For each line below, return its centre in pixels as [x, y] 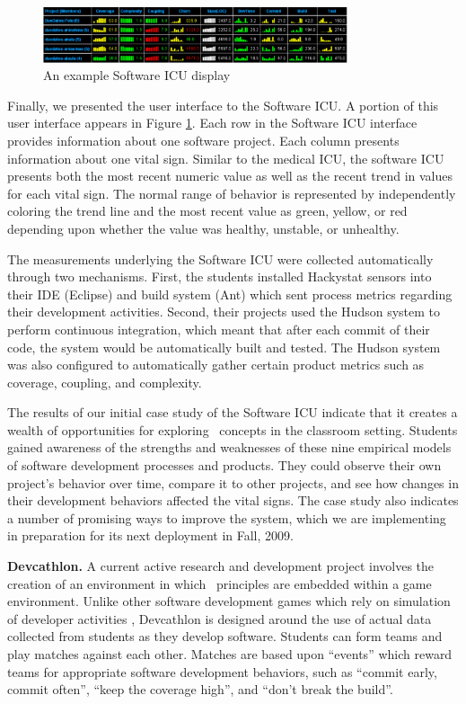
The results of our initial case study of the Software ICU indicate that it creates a [233, 412]
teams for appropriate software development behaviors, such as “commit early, [222, 671]
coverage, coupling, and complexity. [105, 382]
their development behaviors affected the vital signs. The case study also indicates [233, 500]
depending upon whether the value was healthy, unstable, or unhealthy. [203, 228]
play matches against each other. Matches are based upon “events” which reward [230, 654]
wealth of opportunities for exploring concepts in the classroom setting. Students [233, 429]
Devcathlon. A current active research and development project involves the [221, 566]
